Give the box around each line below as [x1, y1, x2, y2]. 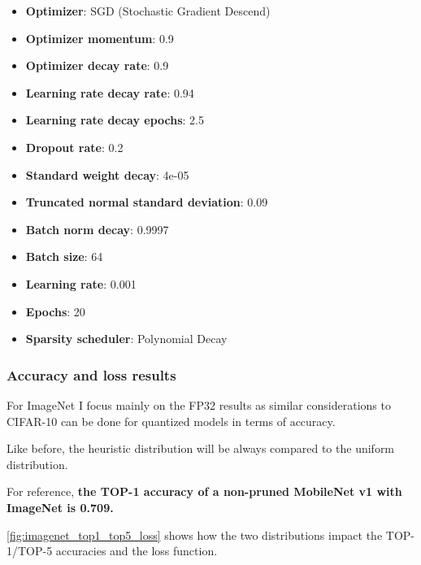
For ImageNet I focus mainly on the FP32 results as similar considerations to [7, 396, 391, 413]
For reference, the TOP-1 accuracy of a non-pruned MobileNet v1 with [7, 483, 402, 500]
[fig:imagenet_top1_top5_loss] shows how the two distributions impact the [7, 526, 383, 543]
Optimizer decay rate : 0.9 [25, 57, 169, 74]
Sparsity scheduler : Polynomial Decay [25, 330, 228, 347]
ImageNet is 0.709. [7, 498, 114, 515]
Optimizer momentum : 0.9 [25, 29, 174, 46]
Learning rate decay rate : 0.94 [25, 84, 194, 101]
